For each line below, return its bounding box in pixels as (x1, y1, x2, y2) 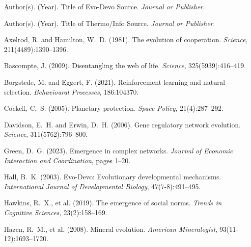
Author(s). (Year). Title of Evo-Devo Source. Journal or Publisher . (4, 1, 205, 11)
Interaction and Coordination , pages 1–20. (4, 155, 131, 165)
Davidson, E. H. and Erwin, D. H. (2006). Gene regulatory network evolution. (4, 119, 241, 129)
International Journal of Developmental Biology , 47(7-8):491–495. (4, 181, 201, 191)
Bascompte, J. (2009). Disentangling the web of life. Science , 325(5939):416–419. (4, 60, 246, 71)
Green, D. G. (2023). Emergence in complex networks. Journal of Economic (4, 145, 233, 155)
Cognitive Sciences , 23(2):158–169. (4, 207, 107, 217)
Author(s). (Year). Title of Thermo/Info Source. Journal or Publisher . (4, 18, 215, 28)
